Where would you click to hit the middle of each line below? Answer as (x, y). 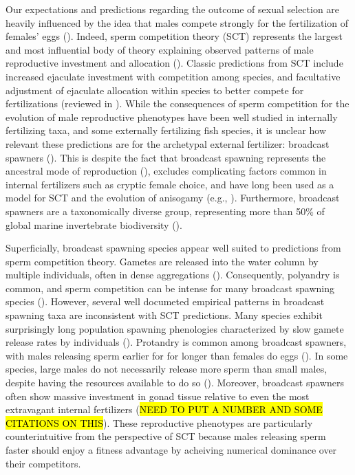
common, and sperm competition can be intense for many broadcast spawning (170, 288)
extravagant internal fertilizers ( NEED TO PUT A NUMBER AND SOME (164, 409)
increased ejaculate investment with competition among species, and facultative (173, 76)
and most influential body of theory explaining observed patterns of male (160, 49)
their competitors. (43, 463)
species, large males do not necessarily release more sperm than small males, (166, 369)
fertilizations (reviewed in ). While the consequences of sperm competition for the (177, 103)
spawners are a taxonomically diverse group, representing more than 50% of (165, 211)
